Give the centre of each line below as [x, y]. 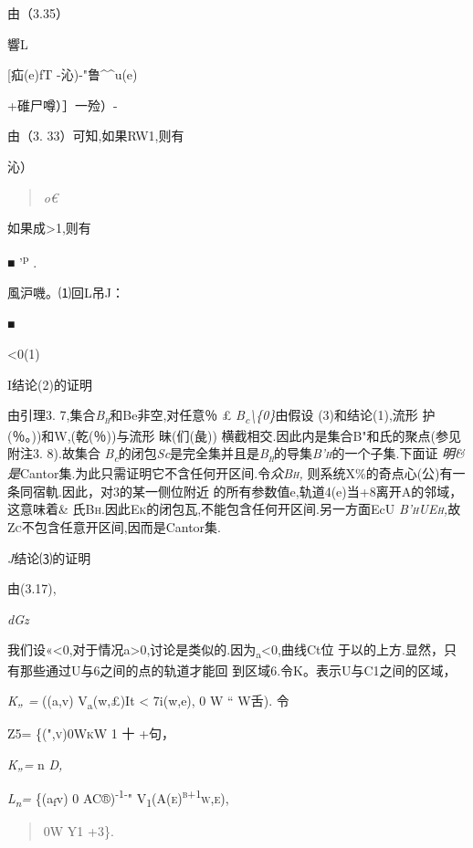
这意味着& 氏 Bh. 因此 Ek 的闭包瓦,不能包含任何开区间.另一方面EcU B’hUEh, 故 [234, 509]
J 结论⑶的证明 [49, 557]
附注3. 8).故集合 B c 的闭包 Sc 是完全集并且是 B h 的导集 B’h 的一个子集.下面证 [223, 454]
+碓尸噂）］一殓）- [63, 105]
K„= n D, [35, 764]
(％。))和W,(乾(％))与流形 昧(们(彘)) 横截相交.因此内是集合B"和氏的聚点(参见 [234, 435]
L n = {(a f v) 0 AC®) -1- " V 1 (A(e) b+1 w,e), [118, 798]
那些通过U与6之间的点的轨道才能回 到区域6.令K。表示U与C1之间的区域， [238, 670]
